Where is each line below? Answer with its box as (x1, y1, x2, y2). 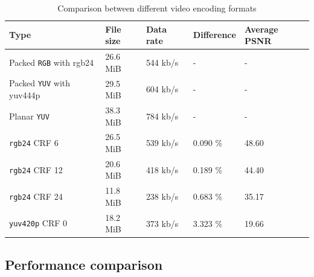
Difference (193, 28, 236, 41)
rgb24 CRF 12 (9, 163, 63, 176)
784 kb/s (146, 109, 179, 122)
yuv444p (9, 89, 40, 101)
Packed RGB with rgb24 (9, 56, 94, 68)
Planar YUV (9, 109, 50, 122)
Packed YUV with (9, 77, 71, 89)
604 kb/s (146, 83, 179, 95)
